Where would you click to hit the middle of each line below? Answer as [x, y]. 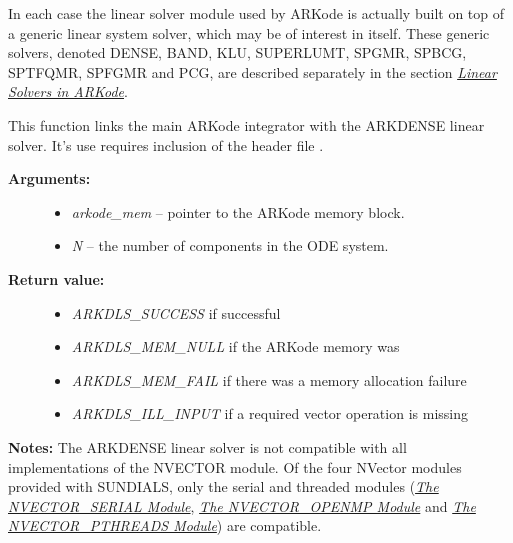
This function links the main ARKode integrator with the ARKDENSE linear [246, 124]
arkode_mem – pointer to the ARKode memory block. [238, 211]
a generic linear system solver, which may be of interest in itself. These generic [249, 32]
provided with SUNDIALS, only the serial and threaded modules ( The [223, 486]
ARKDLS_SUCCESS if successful [176, 312]
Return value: [56, 278]
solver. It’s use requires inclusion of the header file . [166, 144]
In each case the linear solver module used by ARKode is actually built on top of [256, 13]
